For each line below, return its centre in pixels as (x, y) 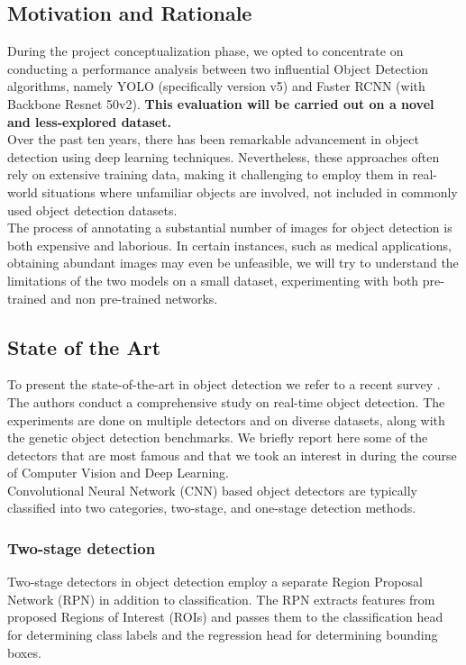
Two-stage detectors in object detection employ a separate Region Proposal (215, 582)
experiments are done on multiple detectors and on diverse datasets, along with (226, 419)
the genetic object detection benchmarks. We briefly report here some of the (218, 437)
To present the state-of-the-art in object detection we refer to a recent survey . (224, 384)
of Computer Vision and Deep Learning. (118, 473)
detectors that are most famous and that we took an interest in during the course (232, 455)
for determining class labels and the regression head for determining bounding (223, 635)
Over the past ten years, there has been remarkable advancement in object (213, 139)
